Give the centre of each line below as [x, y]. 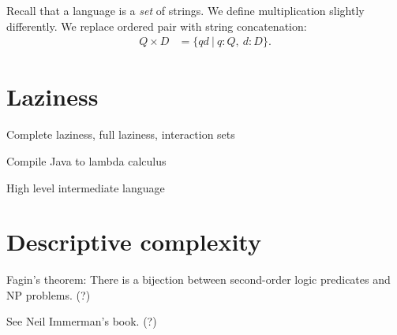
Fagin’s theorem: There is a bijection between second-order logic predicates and [198, 279]
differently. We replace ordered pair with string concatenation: [157, 26]
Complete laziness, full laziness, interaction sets [121, 134]
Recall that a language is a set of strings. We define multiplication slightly [185, 10]
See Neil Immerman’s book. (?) [82, 321]
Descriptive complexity [134, 242]
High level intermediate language [86, 187]
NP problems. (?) [49, 294]
